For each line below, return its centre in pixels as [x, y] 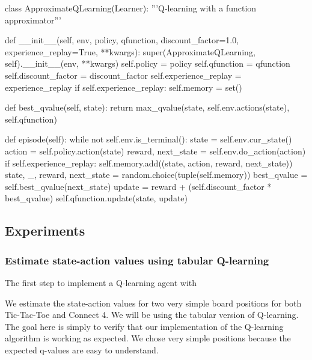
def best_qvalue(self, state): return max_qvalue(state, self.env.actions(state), [147, 107]
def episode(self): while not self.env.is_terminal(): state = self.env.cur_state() [148, 139]
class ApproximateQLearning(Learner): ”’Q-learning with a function [131, 8]
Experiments [45, 230]
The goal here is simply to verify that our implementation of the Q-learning [144, 326]
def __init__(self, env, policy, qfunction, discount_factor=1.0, [122, 40]
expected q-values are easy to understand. [82, 349]
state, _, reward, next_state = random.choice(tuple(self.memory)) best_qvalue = [156, 175]
